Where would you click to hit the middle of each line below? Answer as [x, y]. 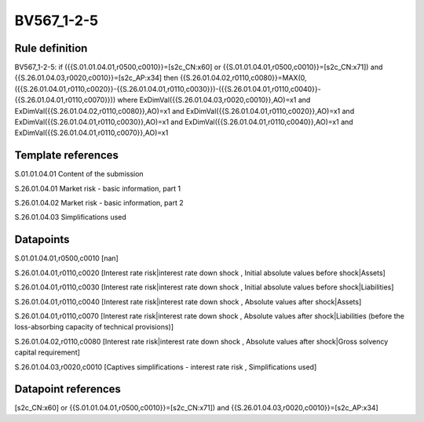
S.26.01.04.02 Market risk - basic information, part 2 [99, 203]
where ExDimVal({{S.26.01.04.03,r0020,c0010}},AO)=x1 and [214, 100]
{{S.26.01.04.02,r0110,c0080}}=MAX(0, [243, 78]
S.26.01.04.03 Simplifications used [71, 217]
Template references [67, 156]
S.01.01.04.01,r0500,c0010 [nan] [67, 258]
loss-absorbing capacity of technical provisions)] [94, 327]
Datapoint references [68, 389]
